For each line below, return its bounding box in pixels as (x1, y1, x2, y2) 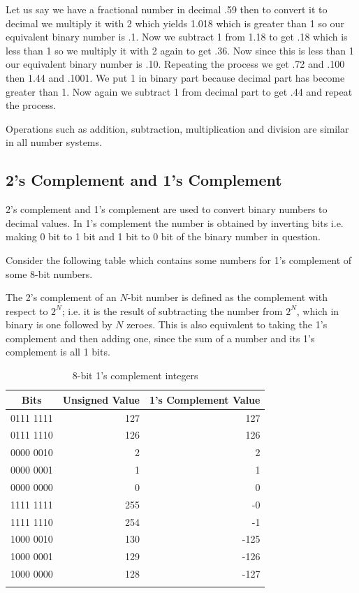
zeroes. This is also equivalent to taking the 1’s (126, 317, 328, 332)
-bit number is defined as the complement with (127, 290, 328, 305)
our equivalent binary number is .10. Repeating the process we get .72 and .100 (6, 57, 345, 71)
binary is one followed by (6, 317, 112, 332)
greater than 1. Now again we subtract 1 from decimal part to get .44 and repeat (6, 84, 353, 98)
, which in (296, 303, 339, 318)
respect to (6, 303, 48, 318)
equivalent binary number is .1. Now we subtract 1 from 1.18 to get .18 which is (6, 29, 348, 44)
